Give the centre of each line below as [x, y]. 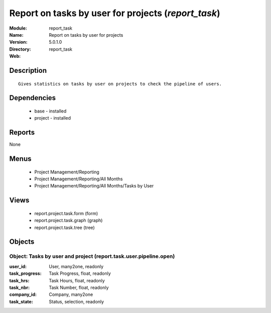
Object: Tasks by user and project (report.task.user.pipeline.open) [92, 256]
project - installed [53, 118]
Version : [18, 42]
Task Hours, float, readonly [77, 280]
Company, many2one [71, 294]
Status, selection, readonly [77, 301]
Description [28, 70]
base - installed [50, 111]
